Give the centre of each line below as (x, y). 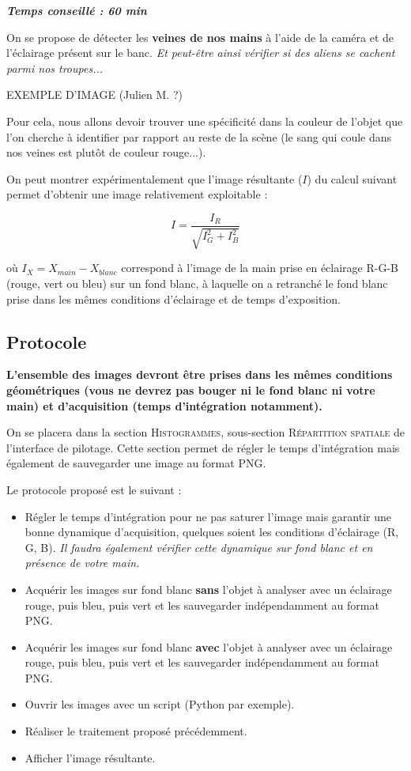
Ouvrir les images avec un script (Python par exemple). (160, 704)
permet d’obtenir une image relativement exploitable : (137, 194)
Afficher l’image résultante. (90, 757)
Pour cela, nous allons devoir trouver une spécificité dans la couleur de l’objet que (205, 121)
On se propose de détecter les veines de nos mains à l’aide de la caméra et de (200, 37)
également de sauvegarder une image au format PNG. (136, 463)
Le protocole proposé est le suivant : (94, 489)
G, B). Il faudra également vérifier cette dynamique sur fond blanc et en (199, 547)
